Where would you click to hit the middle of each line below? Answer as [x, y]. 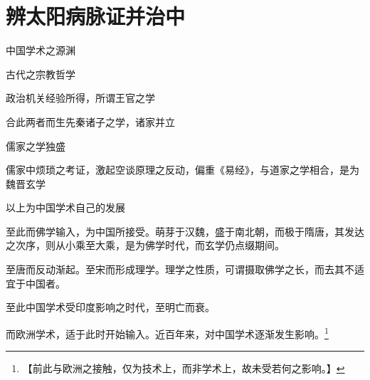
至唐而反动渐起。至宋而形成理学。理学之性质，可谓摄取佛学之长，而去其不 [180, 269]
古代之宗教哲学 [41, 74]
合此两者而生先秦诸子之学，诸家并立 [90, 121]
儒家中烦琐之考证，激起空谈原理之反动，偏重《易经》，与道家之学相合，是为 [183, 170]
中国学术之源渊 [41, 50]
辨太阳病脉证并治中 [96, 16]
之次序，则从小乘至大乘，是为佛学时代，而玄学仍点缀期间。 [145, 245]
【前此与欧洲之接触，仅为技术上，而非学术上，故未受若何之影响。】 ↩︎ [184, 368]
